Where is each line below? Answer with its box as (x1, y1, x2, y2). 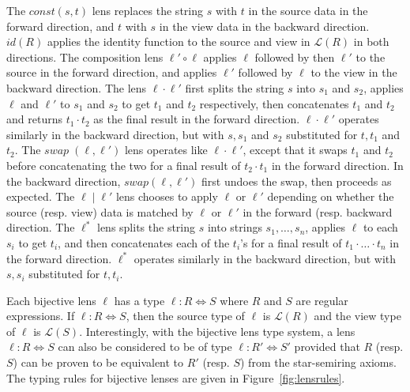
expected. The (6, 188, 75, 205)
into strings (207, 219, 262, 236)
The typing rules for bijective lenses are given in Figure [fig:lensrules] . (6, 369, 345, 386)
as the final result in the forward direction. (93, 111, 300, 127)
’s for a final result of (240, 234, 342, 251)
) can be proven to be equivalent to (13, 354, 184, 371)
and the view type (314, 307, 401, 324)
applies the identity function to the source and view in (47, 33, 310, 50)
